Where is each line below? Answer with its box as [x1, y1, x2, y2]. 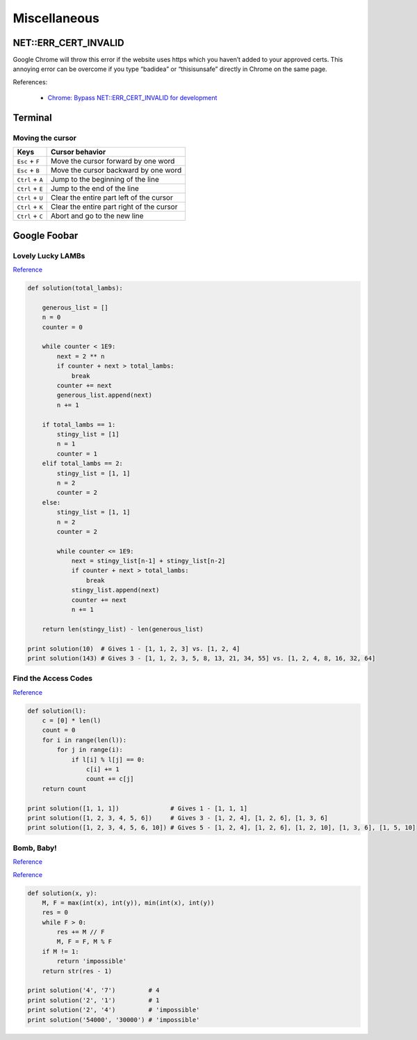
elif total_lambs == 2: [42, 459, 123, 468]
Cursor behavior [50, 147, 106, 157]
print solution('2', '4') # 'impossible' [27, 1006, 200, 1014]
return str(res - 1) [42, 967, 113, 975]
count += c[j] [85, 775, 135, 783]
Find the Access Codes [13, 674, 93, 684]
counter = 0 [42, 323, 83, 331]
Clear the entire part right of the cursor [50, 202, 178, 212]
